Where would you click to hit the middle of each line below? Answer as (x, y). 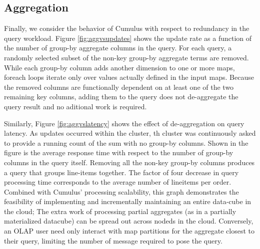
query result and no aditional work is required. (75, 106)
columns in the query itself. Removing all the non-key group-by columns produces (129, 162)
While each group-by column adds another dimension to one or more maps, (119, 67)
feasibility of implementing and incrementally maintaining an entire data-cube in (128, 201)
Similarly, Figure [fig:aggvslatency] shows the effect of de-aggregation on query (124, 123)
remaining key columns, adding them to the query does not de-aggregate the (121, 97)
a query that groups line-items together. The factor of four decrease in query (121, 172)
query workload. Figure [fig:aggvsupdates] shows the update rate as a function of (128, 38)
